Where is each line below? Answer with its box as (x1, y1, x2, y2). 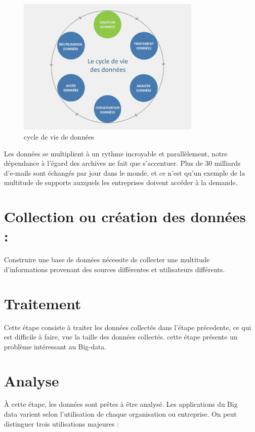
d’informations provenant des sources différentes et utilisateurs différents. (4, 264, 225, 274)
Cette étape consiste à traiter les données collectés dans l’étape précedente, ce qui (4, 322, 251, 332)
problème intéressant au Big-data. (4, 341, 106, 351)
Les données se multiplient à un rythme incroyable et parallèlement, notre (4, 148, 228, 158)
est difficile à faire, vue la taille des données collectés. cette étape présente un (4, 332, 238, 342)
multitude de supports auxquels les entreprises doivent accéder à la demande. (4, 177, 238, 188)
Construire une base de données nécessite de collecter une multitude (4, 254, 210, 265)
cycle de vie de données (24, 131, 94, 142)
